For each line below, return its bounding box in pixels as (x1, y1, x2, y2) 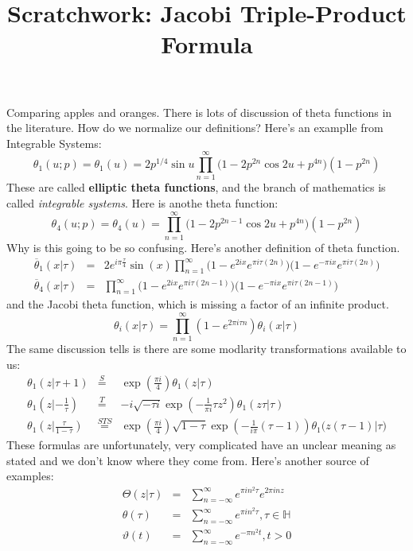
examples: (6, 468, 54, 484)
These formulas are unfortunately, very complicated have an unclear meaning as (6, 437, 396, 453)
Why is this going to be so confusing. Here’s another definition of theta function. (6, 239, 400, 255)
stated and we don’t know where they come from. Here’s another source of (6, 452, 369, 468)
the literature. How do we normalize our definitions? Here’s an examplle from (6, 119, 384, 136)
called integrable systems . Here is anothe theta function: (6, 195, 279, 211)
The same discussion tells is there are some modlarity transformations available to (6, 340, 407, 357)
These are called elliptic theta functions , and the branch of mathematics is (6, 179, 386, 196)
